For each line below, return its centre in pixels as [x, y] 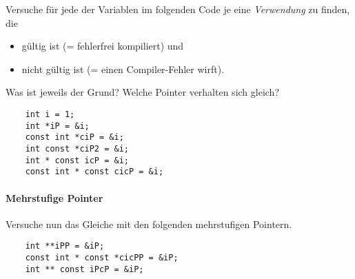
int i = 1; [50, 114]
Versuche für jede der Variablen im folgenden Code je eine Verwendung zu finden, [178, 9]
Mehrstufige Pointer [54, 197]
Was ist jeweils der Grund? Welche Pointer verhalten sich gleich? [143, 92]
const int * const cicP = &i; [94, 172]
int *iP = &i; [57, 126]
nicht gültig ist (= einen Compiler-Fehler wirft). [123, 69]
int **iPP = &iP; [65, 246]
